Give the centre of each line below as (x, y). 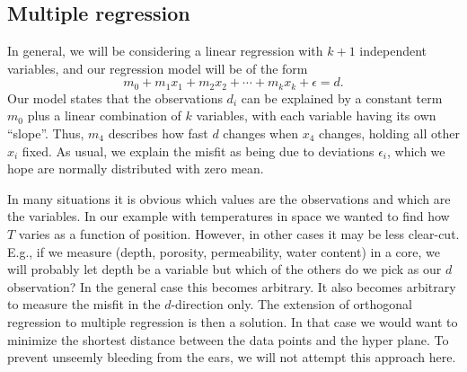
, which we (416, 151)
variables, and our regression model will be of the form (158, 68)
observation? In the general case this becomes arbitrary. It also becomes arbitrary (232, 286)
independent (393, 51)
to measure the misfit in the (84, 304)
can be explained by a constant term (342, 97)
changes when (261, 133)
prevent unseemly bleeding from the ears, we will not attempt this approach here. (232, 357)
